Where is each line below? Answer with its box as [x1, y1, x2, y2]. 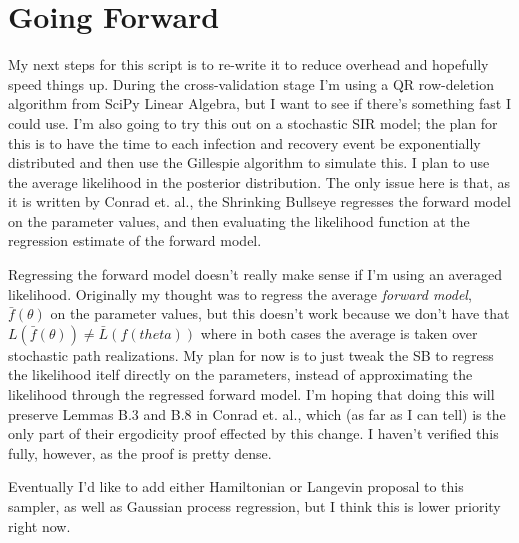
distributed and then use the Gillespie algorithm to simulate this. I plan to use [8, 152, 490, 173]
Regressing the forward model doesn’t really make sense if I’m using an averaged [8, 264, 502, 285]
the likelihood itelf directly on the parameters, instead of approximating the [8, 364, 473, 385]
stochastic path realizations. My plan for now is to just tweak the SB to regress [8, 344, 494, 365]
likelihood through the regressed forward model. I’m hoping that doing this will [8, 384, 495, 405]
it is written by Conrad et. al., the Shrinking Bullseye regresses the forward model [8, 191, 511, 212]
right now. [8, 515, 71, 536]
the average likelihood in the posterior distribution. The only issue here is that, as [8, 171, 510, 192]
